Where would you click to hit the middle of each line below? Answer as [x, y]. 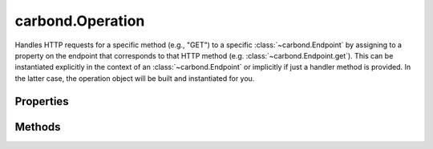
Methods [38, 127]
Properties [42, 101]
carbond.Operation [80, 21]
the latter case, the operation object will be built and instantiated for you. [135, 78]
